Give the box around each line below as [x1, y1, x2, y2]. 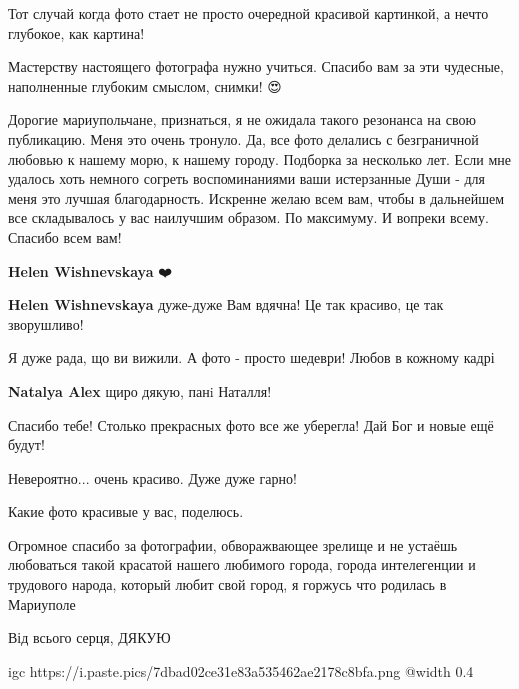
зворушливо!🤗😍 [8, 313, 92, 334]
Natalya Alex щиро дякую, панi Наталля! [8, 380, 272, 401]
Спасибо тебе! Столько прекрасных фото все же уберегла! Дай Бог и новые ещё [8, 414, 494, 435]
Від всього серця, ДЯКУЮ [8, 627, 171, 648]
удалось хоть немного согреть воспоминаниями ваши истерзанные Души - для [8, 168, 486, 189]
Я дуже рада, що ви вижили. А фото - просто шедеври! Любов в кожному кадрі [8, 347, 495, 368]
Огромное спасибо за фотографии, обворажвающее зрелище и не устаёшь [8, 534, 458, 555]
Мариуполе [8, 593, 76, 614]
